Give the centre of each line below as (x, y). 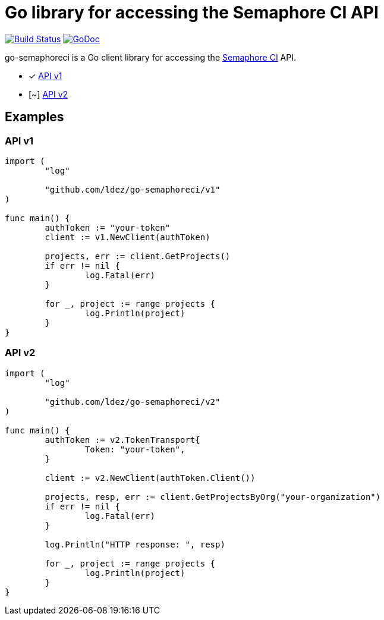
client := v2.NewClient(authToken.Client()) (150, 478)
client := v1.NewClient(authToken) (128, 237)
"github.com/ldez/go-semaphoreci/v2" (133, 402)
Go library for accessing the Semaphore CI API (192, 12)
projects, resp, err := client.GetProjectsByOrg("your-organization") (213, 497)
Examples (34, 117)
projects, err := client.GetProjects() (138, 256)
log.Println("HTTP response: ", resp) (135, 544)
